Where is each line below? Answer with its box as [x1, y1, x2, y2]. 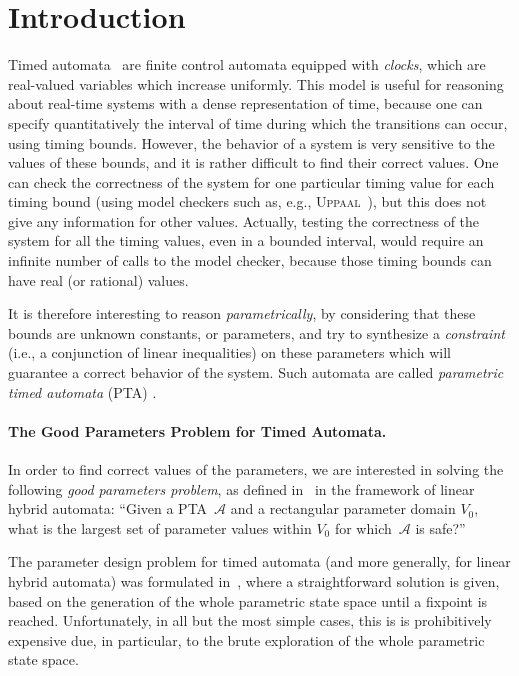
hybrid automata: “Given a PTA [8, 498, 208, 519]
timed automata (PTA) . [8, 381, 157, 402]
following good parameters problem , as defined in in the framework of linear [8, 478, 475, 499]
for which [334, 517, 392, 538]
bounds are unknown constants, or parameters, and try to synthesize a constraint [8, 322, 505, 343]
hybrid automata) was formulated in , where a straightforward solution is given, [8, 570, 500, 591]
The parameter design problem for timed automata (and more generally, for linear [8, 551, 511, 572]
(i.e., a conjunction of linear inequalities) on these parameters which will [8, 342, 451, 363]
